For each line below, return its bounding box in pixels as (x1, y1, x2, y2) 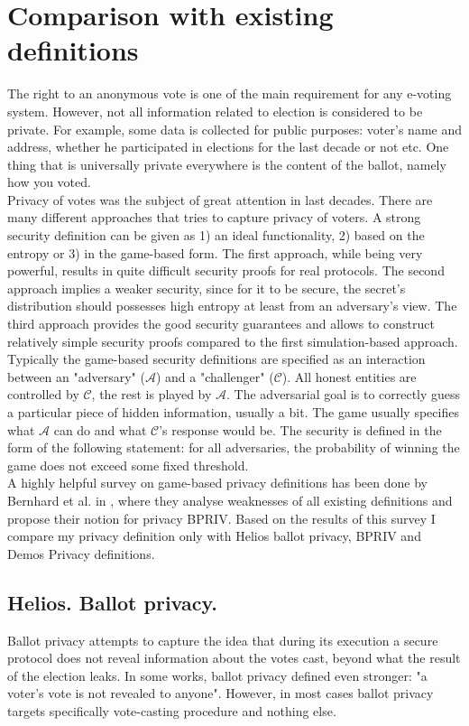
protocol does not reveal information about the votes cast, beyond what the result (7, 648, 461, 667)
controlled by (7, 385, 79, 404)
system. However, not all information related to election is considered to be (7, 101, 423, 120)
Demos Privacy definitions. (7, 544, 155, 563)
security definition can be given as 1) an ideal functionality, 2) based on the (7, 226, 425, 245)
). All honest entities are (281, 367, 417, 386)
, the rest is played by (91, 385, 212, 404)
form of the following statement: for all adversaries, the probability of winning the (7, 438, 460, 457)
